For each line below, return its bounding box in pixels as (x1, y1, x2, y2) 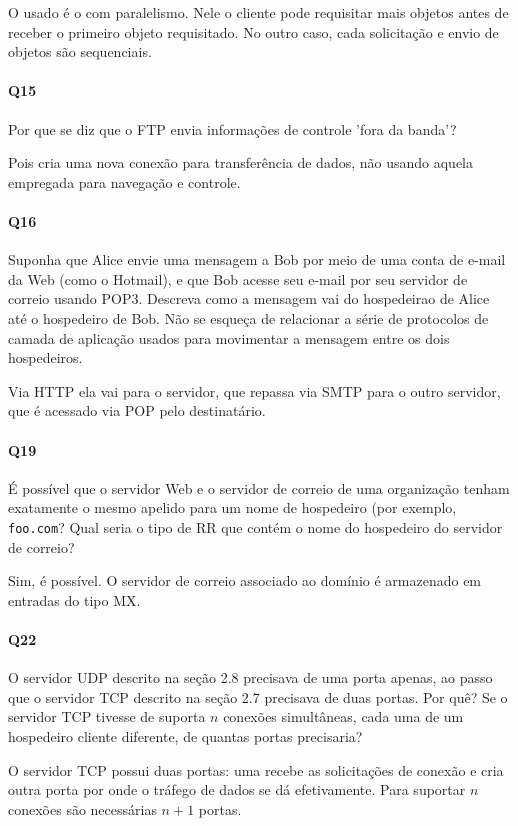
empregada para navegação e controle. (8, 171, 241, 192)
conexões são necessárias (8, 798, 157, 819)
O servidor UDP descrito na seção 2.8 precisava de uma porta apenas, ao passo (8, 667, 493, 688)
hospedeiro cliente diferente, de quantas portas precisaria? (8, 725, 363, 746)
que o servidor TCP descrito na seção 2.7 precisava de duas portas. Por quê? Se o (8, 686, 508, 707)
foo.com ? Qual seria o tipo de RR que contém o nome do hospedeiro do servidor (8, 516, 503, 537)
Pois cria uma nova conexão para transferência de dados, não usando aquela (8, 152, 473, 173)
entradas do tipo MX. (8, 589, 141, 610)
